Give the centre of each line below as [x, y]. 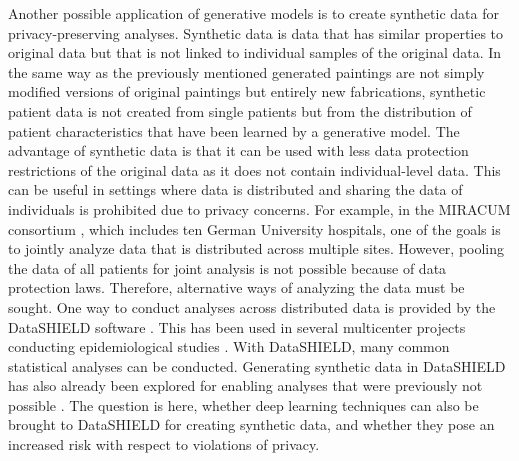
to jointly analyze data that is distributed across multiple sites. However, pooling [256, 248]
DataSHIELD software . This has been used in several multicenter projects [237, 326]
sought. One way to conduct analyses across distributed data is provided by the [252, 306]
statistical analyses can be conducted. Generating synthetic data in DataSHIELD [257, 365]
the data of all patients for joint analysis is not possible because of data [227, 267]
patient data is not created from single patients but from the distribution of [240, 110]
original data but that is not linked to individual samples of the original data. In [255, 52]
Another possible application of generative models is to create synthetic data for [253, 13]
